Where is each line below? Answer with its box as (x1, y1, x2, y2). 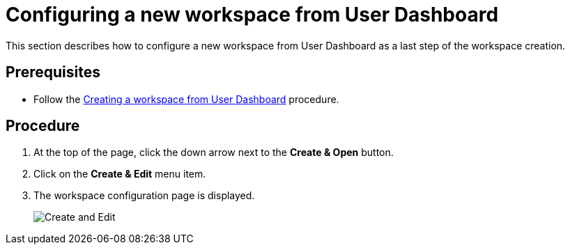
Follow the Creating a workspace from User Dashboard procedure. (33, 93, 339, 105)
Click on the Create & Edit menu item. (33, 168, 206, 180)
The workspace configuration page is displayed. (33, 189, 255, 202)
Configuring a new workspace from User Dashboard (6, 3, 499, 26)
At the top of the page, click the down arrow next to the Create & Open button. (33, 146, 394, 159)
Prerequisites (6, 63, 100, 81)
